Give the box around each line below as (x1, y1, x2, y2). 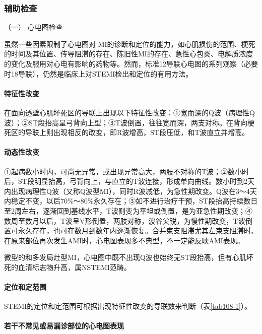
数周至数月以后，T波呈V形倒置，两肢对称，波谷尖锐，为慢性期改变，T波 (4, 215, 245, 226)
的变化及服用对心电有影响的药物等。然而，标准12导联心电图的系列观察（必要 (4, 58, 258, 69)
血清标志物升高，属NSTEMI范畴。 (18, 261, 131, 272)
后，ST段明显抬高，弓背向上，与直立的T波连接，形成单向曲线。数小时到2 (4, 176, 247, 186)
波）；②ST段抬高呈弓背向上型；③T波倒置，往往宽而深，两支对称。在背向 (4, 117, 247, 127)
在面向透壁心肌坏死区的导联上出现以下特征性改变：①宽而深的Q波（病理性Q (4, 107, 255, 117)
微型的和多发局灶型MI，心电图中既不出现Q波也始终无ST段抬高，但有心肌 (4, 252, 246, 262)
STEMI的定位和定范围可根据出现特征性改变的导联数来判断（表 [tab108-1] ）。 (4, 301, 252, 311)
